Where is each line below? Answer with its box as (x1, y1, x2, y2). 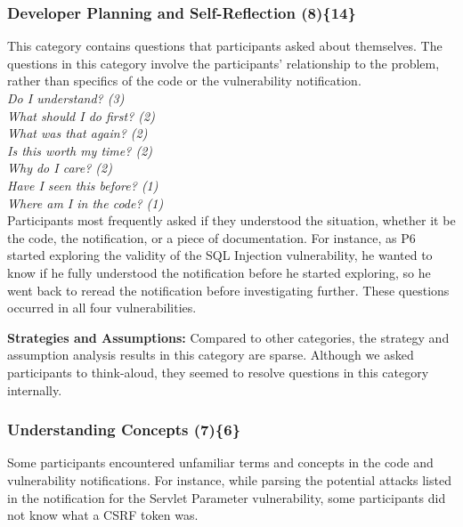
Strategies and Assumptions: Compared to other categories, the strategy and (7, 328, 450, 346)
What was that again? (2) (7, 124, 148, 142)
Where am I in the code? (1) (7, 193, 164, 212)
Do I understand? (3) (7, 89, 125, 107)
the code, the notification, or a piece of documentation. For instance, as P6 (7, 228, 416, 247)
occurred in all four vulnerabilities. (7, 298, 197, 317)
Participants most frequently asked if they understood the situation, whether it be (7, 211, 456, 230)
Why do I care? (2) (7, 158, 112, 177)
